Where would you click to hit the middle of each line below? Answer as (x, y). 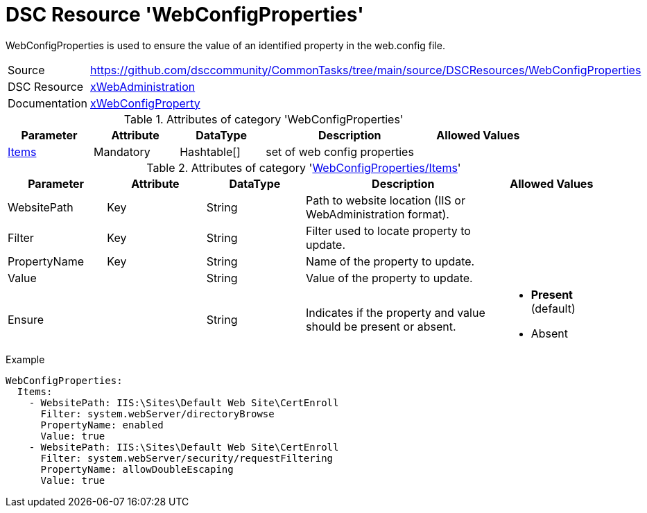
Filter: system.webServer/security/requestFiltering (187, 458)
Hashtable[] (210, 151)
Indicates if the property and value (395, 312)
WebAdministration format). (377, 214)
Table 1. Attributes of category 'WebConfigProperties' (264, 119)
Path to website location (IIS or (385, 200)
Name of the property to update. (390, 261)
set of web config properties (340, 151)
